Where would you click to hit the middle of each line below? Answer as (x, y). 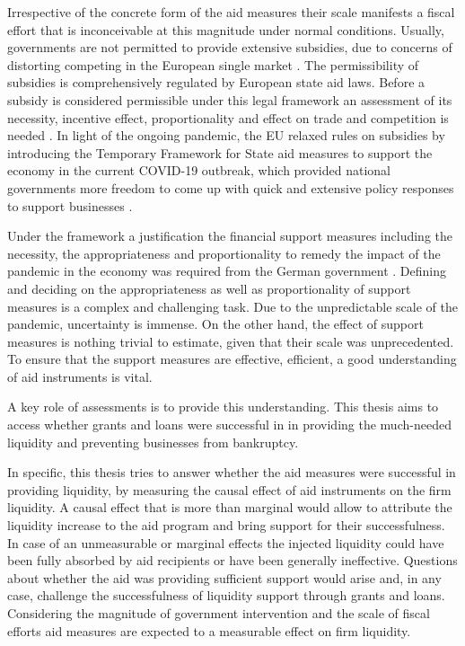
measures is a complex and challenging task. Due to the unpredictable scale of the (232, 306)
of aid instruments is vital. (80, 376)
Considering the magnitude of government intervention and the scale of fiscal (219, 613)
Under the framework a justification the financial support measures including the (230, 236)
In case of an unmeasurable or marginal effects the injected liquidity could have (226, 542)
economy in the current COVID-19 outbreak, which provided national (199, 170)
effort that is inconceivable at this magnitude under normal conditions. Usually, (226, 29)
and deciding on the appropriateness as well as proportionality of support (209, 288)
